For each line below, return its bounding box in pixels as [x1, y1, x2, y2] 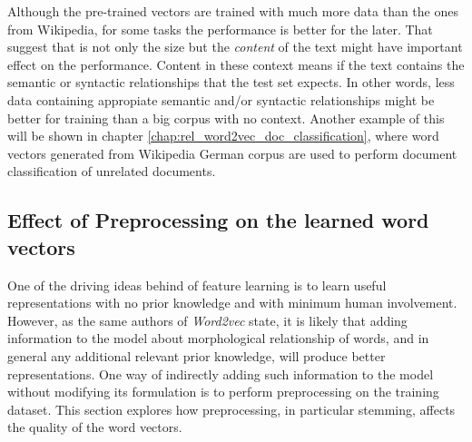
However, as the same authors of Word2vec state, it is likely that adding [7, 310, 408, 329]
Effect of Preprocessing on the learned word [7, 206, 429, 234]
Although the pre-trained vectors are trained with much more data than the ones [7, 2, 458, 20]
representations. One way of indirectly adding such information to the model [7, 364, 434, 383]
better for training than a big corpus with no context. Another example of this [7, 108, 445, 127]
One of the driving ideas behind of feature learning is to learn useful [7, 275, 387, 294]
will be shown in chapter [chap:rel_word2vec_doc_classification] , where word [7, 126, 439, 145]
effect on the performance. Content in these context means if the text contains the [7, 54, 465, 74]
